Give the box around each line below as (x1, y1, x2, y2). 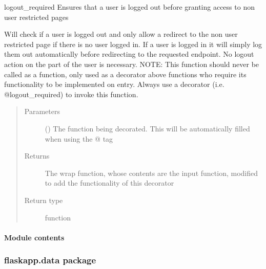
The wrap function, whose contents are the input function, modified (45, 167, 258, 178)
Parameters (24, 106, 60, 117)
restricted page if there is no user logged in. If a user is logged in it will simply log (4, 38, 262, 49)
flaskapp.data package (4, 254, 96, 266)
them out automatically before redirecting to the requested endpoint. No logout (4, 49, 254, 59)
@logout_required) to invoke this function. (4, 88, 138, 99)
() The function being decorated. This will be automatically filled (45, 123, 250, 133)
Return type (24, 194, 63, 205)
